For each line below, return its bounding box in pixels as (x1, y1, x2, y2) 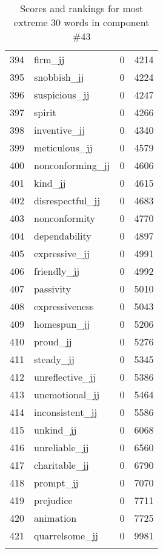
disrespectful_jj (34, 193, 101, 207)
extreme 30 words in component (14, 15, 150, 29)
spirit (34, 105, 56, 119)
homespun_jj (34, 317, 90, 331)
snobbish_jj (34, 70, 84, 84)
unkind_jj (34, 423, 77, 437)
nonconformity (34, 211, 95, 225)
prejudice (34, 493, 73, 507)
